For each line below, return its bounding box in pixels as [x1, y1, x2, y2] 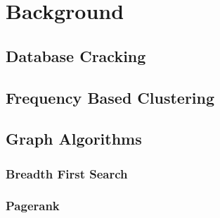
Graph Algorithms [6, 128, 142, 150]
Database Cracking [6, 44, 146, 66]
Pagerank [6, 197, 60, 214]
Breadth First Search [6, 164, 128, 182]
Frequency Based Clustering [6, 86, 215, 108]
